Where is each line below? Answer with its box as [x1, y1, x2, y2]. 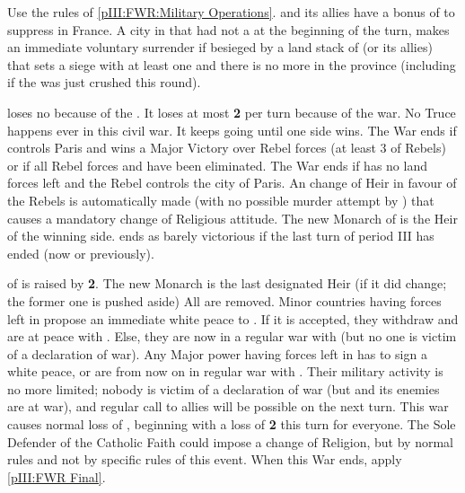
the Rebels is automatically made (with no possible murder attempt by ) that [7, 190, 434, 209]
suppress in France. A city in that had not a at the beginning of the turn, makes [7, 20, 450, 39]
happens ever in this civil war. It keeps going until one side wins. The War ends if [7, 120, 457, 139]
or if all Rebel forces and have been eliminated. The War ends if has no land [7, 155, 427, 174]
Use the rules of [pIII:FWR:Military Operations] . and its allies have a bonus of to [7, 3, 455, 21]
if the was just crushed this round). [7, 73, 201, 92]
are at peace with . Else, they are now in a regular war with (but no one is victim [7, 327, 457, 346]
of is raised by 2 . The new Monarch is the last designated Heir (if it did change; [7, 274, 447, 293]
